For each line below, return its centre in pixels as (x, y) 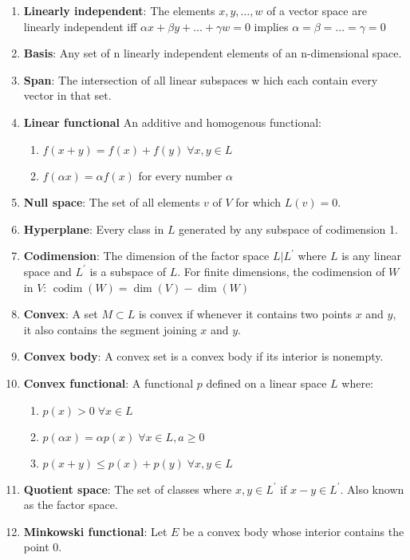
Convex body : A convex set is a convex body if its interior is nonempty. (203, 356)
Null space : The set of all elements (112, 202)
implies (271, 26)
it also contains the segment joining (110, 329)
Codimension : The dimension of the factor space (146, 256)
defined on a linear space (266, 383)
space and (47, 271)
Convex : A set (61, 314)
